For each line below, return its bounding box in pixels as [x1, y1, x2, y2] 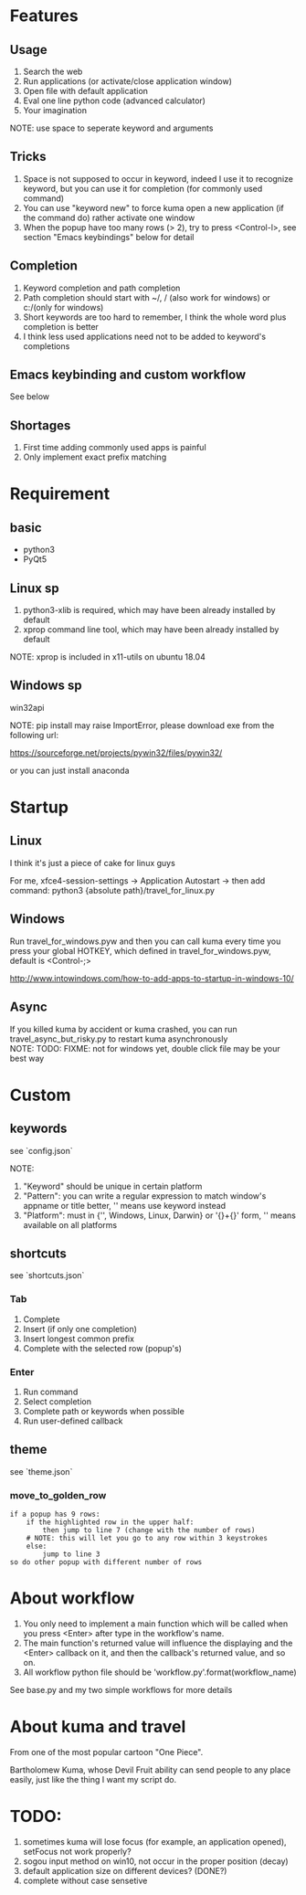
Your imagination [23, 105, 88, 115]
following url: [9, 729, 59, 740]
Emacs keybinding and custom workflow [9, 367, 247, 383]
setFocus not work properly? [23, 1846, 132, 1857]
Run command [23, 1386, 79, 1397]
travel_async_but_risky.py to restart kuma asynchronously [9, 1033, 228, 1044]
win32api [9, 702, 45, 713]
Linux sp [9, 580, 59, 596]
